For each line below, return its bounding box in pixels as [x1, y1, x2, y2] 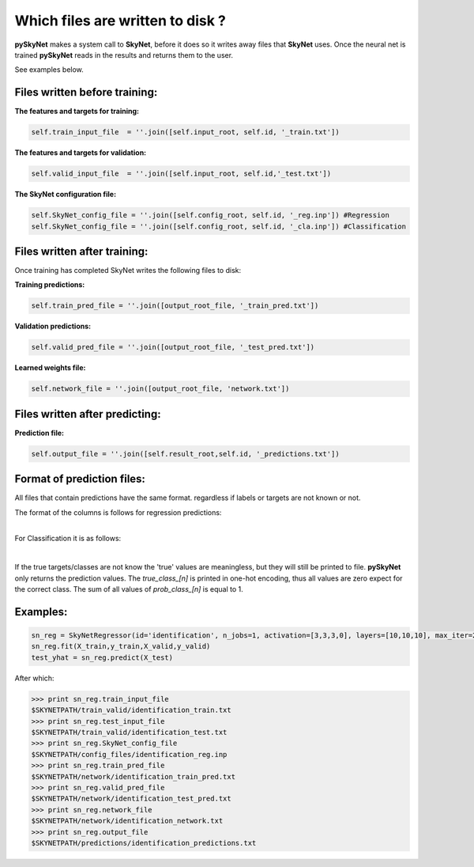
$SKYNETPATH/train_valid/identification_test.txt [31, 728, 228, 736]
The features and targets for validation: [14, 148, 147, 157]
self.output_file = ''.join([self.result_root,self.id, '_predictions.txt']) [31, 449, 340, 458]
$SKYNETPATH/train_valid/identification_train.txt [31, 706, 232, 715]
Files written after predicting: [14, 407, 161, 421]
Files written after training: [14, 244, 149, 258]
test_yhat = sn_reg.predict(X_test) [31, 653, 174, 662]
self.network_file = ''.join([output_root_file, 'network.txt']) [31, 384, 290, 393]
